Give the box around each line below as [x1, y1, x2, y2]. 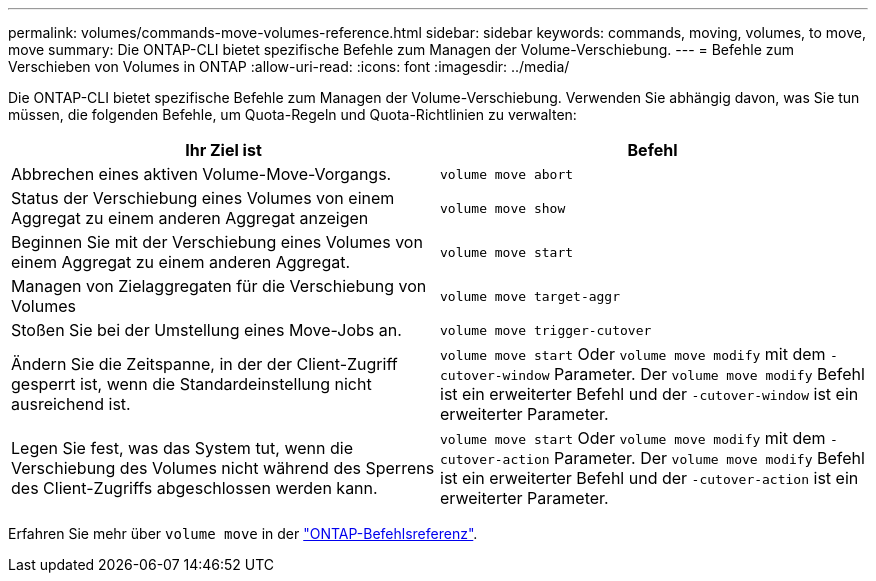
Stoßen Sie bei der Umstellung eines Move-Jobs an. [11, 320, 402, 340]
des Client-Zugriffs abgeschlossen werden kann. [11, 478, 378, 498]
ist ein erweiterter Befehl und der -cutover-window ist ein [440, 384, 859, 404]
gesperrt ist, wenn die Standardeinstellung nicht [11, 374, 372, 394]
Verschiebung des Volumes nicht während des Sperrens [11, 458, 435, 478]
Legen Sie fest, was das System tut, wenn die [11, 438, 353, 458]
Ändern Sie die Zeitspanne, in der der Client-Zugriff [11, 354, 398, 374]
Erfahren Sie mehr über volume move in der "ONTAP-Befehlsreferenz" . [8, 525, 478, 542]
